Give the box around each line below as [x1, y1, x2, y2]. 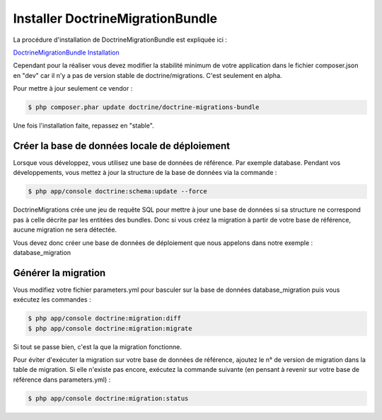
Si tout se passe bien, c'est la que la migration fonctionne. [13, 342, 182, 351]
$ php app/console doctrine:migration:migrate [28, 324, 192, 332]
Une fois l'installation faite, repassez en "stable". [13, 121, 155, 130]
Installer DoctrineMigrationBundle [13, 11, 218, 26]
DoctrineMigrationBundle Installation [13, 48, 120, 57]
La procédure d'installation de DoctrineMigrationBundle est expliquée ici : [13, 35, 228, 44]
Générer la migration [13, 266, 106, 279]
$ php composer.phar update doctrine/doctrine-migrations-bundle [28, 103, 260, 111]
